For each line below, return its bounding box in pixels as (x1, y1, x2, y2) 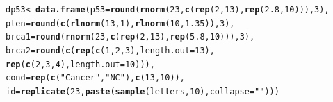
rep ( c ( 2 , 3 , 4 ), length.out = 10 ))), (6, 59, 155, 69)
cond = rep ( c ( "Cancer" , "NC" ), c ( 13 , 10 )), (6, 73, 185, 83)
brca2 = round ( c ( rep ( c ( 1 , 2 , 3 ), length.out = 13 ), (6, 45, 215, 56)
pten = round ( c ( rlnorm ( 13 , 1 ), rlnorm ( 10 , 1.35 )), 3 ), (6, 18, 235, 28)
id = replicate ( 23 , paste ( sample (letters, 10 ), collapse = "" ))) (6, 86, 279, 96)
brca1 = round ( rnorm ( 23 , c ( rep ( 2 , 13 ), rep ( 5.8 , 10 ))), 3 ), (6, 32, 255, 42)
